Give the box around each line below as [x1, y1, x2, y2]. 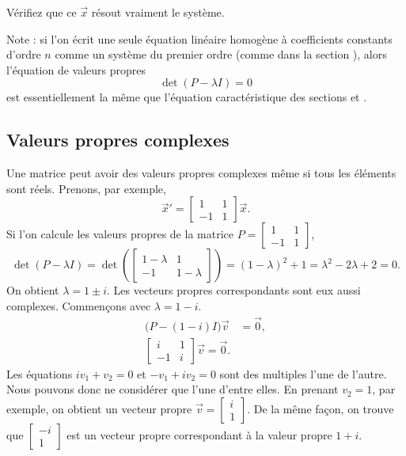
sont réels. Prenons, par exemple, [6, 180, 166, 196]
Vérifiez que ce [6, 4, 77, 20]
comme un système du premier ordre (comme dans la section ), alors [55, 46, 387, 63]
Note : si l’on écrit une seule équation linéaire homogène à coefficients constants [6, 30, 393, 47]
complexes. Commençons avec [6, 297, 151, 313]
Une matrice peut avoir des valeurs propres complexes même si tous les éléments [6, 165, 397, 181]
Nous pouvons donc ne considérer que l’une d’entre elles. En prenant [6, 381, 339, 397]
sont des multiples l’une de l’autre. [219, 365, 387, 382]
